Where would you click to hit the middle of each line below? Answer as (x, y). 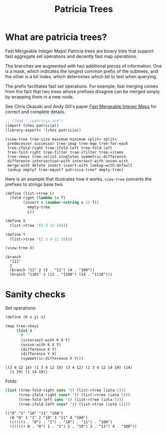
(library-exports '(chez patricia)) (43, 130)
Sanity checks (35, 294)
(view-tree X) (20, 248)
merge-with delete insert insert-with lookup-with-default (70, 165)
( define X (15, 221)
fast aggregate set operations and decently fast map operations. (71, 56)
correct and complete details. (35, 112)
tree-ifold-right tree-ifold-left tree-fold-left (60, 148)
